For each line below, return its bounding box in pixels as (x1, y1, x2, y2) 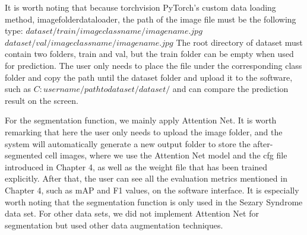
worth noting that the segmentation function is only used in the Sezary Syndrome (5, 195, 303, 208)
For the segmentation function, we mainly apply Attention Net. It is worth (5, 114, 277, 126)
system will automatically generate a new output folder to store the (5, 137, 251, 150)
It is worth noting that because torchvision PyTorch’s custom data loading (5, 1, 276, 13)
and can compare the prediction (172, 82, 289, 95)
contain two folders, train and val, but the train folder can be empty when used (5, 47, 294, 60)
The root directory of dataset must (176, 36, 303, 48)
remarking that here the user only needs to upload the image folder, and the (5, 125, 283, 138)
